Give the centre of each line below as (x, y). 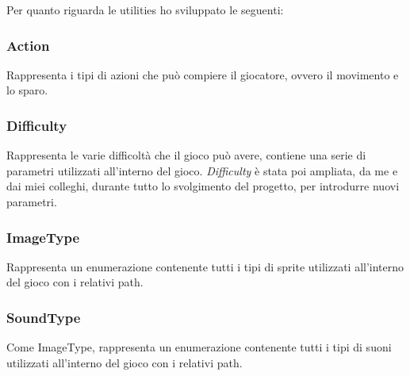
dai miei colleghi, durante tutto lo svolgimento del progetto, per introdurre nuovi (203, 186)
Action (28, 45)
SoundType (44, 317)
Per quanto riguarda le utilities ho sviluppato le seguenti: (145, 10)
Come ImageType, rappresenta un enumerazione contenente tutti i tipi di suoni (199, 347)
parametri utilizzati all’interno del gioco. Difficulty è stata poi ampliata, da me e (202, 170)
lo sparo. (27, 90)
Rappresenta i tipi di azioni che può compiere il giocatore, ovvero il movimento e (203, 74)
